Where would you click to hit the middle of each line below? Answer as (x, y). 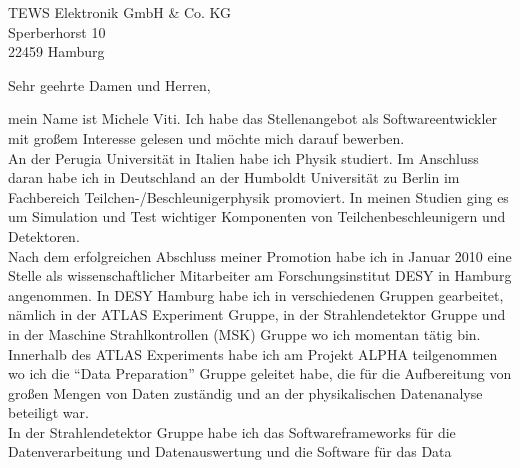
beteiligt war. (48, 412)
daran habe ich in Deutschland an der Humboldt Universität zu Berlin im (234, 177)
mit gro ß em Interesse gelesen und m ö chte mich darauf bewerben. (206, 137)
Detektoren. (44, 235)
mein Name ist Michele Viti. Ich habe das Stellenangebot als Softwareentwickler (253, 118)
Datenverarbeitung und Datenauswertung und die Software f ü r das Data (230, 451)
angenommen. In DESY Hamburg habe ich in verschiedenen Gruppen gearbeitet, (256, 294)
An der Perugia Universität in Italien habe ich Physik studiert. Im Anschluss (243, 157)
